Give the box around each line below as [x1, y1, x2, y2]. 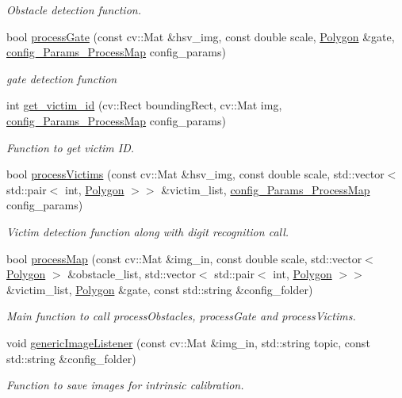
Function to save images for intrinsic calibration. [6, 377, 244, 393]
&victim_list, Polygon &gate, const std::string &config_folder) [6, 281, 313, 297]
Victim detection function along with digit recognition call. [6, 223, 289, 239]
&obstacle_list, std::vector [67, 266, 196, 282]
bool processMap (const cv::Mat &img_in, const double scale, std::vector [6, 250, 362, 266]
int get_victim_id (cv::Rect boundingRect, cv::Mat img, [6, 97, 282, 113]
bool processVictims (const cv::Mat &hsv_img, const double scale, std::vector [6, 166, 385, 182]
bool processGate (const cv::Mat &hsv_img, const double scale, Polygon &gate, [6, 28, 395, 44]
